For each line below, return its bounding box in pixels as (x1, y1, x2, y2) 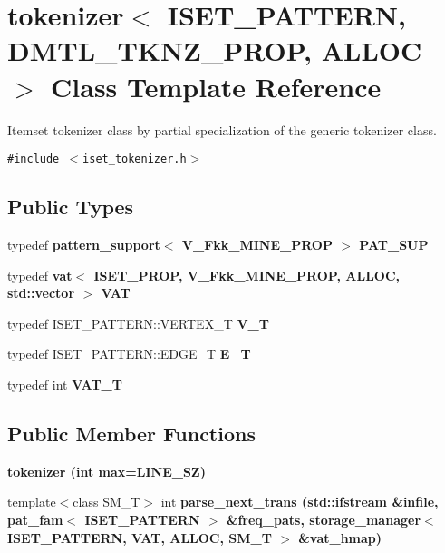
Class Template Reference (51, 67, 382, 104)
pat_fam (7, 509, 63, 528)
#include (7, 153, 60, 166)
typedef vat (7, 265, 73, 284)
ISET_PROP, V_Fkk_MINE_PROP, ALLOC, (93, 265, 401, 284)
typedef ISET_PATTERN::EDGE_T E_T (7, 344, 251, 363)
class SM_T (73, 492, 140, 511)
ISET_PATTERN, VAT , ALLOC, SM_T (7, 528, 272, 547)
